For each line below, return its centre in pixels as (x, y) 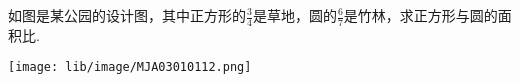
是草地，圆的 (294, 15)
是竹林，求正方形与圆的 (420, 15)
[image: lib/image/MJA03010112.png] (130, 67)
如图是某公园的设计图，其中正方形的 (127, 15)
